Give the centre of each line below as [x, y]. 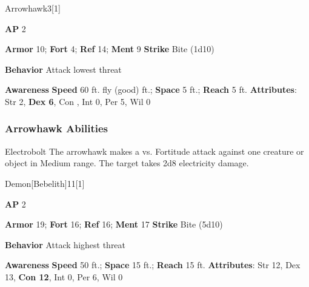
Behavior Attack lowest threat [63, 69]
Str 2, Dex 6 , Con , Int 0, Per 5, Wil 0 [78, 101]
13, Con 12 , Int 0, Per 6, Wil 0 [64, 276]
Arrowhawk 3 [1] [33, 8]
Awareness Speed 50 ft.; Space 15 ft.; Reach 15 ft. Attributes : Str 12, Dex [153, 265]
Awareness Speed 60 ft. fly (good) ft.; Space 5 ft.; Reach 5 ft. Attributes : [151, 89]
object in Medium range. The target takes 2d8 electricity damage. [127, 163]
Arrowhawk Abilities [56, 128]
